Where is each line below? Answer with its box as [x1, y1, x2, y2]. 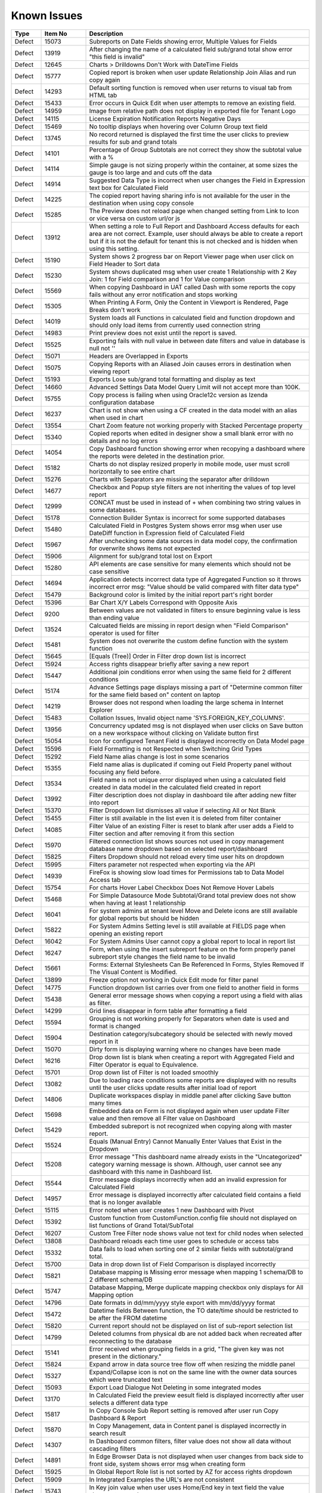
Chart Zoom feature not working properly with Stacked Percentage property [89, 421, 303, 429]
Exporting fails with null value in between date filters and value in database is [89, 336, 306, 345]
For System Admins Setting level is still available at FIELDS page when [89, 921, 286, 930]
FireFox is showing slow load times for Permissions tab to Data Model [89, 868, 284, 876]
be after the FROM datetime [89, 1314, 167, 1322]
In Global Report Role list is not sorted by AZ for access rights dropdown [89, 1467, 292, 1476]
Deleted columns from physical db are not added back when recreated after [89, 1329, 302, 1338]
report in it [89, 1037, 119, 1045]
